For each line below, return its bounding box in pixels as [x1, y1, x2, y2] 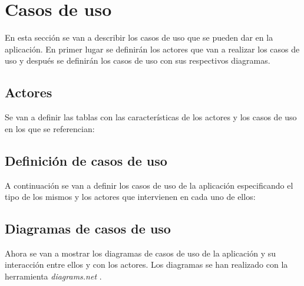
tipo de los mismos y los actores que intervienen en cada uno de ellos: [5, 190, 256, 203]
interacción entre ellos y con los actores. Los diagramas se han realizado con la [5, 258, 288, 271]
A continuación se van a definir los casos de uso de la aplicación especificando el [5, 179, 293, 191]
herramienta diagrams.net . [5, 270, 102, 282]
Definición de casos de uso [5, 151, 167, 169]
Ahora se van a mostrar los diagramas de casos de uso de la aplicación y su [5, 246, 276, 259]
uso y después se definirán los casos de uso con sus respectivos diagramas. [5, 54, 270, 67]
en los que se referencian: [5, 122, 95, 134]
